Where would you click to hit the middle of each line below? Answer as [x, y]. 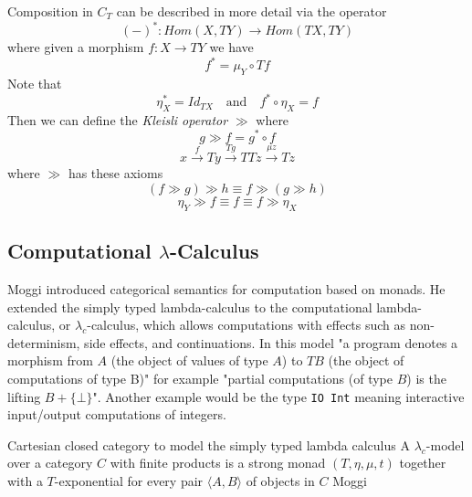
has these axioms [115, 173]
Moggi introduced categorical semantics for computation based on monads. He [226, 288]
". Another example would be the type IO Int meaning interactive [278, 396]
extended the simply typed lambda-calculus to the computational [190, 307]
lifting [24, 396]
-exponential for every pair [129, 480]
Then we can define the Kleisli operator [118, 119]
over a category [50, 463]
